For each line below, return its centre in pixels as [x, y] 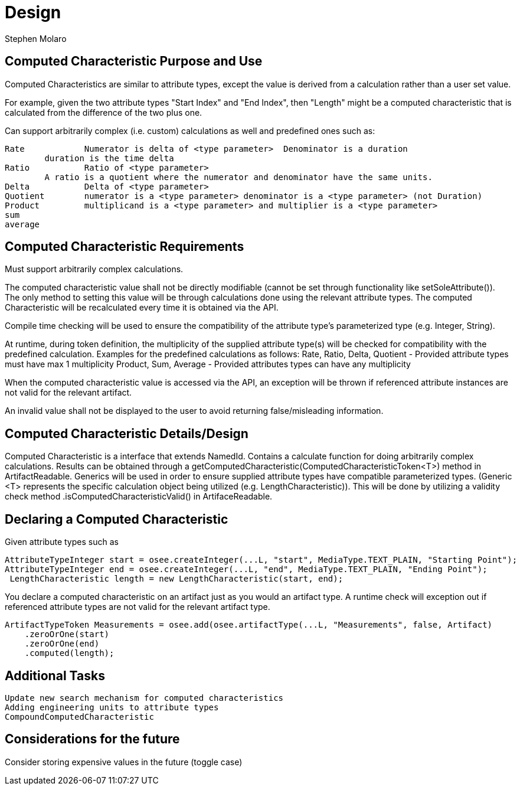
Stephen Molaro [36, 38]
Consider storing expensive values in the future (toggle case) [124, 762]
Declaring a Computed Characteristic [117, 519]
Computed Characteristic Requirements [125, 247]
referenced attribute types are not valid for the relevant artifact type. [138, 607]
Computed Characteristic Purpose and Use [134, 61]
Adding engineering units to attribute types [112, 707]
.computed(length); [69, 653]
